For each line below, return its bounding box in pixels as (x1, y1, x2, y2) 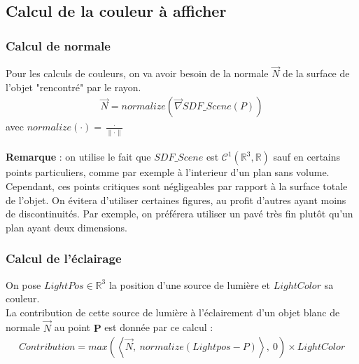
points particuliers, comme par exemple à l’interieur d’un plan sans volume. (6, 165, 330, 180)
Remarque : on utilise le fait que (6, 149, 151, 164)
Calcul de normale (6, 36, 111, 54)
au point (54, 320, 90, 335)
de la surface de (283, 66, 350, 81)
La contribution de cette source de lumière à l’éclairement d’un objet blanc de (6, 304, 340, 319)
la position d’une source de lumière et (108, 277, 270, 292)
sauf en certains (273, 149, 341, 164)
